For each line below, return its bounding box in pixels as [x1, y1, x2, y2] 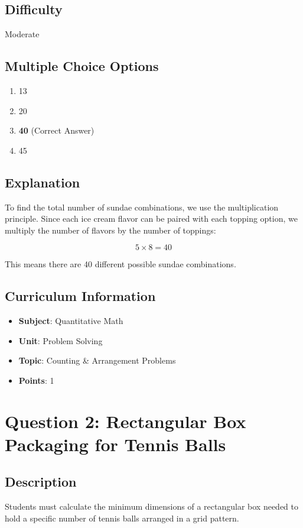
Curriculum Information [5, 287, 156, 305]
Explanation [5, 173, 80, 191]
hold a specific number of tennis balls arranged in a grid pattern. [5, 511, 239, 524]
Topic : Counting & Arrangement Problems [18, 354, 176, 367]
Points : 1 [18, 374, 54, 386]
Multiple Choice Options [5, 57, 159, 75]
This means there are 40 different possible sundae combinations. [5, 258, 236, 270]
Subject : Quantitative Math [18, 315, 123, 327]
